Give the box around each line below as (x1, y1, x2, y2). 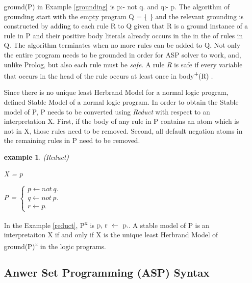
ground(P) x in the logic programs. (4, 239, 106, 251)
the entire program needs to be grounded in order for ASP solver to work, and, (4, 49, 241, 59)
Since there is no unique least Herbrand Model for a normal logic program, (4, 87, 229, 97)
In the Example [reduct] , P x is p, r (4, 218, 108, 230)
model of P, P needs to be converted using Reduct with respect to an (4, 106, 210, 116)
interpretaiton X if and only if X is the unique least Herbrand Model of (4, 229, 218, 239)
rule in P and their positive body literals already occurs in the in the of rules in (4, 30, 243, 40)
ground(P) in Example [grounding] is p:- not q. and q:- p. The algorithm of (4, 1, 230, 11)
